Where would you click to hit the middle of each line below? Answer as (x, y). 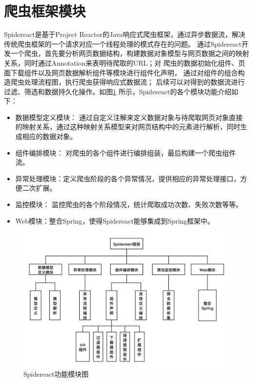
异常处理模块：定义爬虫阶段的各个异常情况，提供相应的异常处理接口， (128, 178)
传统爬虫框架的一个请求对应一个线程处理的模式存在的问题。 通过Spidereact (123, 43)
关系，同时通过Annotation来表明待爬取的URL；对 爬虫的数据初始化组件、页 (125, 62)
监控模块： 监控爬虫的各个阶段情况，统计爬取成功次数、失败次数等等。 (129, 204)
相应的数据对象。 (49, 136)
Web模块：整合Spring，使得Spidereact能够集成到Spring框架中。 (115, 220)
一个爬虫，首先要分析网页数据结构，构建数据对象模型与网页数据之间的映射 (130, 53)
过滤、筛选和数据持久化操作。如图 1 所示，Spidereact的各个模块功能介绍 (118, 91)
